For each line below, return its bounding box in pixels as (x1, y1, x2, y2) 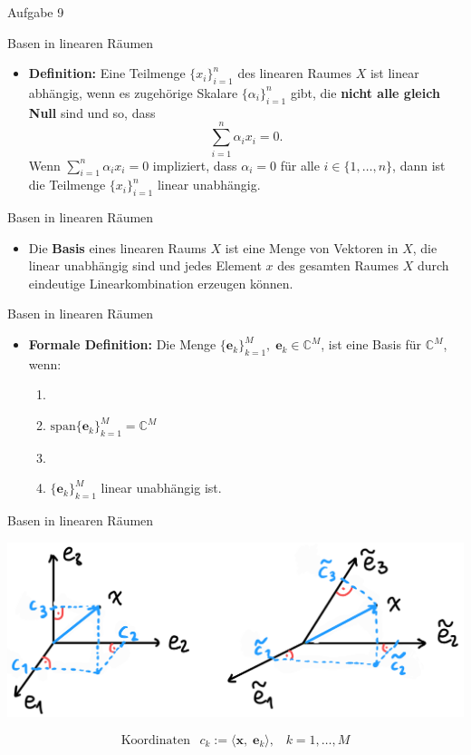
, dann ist (392, 155, 446, 174)
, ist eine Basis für (321, 335, 422, 354)
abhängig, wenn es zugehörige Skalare (28, 83, 238, 102)
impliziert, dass (152, 155, 237, 174)
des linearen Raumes (237, 64, 352, 83)
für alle (280, 155, 320, 174)
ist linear (370, 64, 419, 83)
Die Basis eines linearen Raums (28, 238, 207, 257)
